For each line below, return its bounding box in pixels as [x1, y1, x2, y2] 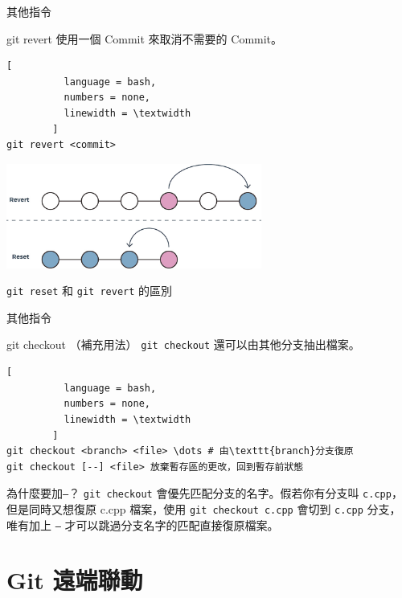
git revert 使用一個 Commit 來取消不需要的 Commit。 [6, 30, 283, 47]
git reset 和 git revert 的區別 [6, 282, 173, 299]
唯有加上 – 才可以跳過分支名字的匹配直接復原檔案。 [6, 516, 279, 533]
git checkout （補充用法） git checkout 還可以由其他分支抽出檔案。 [6, 336, 360, 353]
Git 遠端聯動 [6, 563, 143, 596]
